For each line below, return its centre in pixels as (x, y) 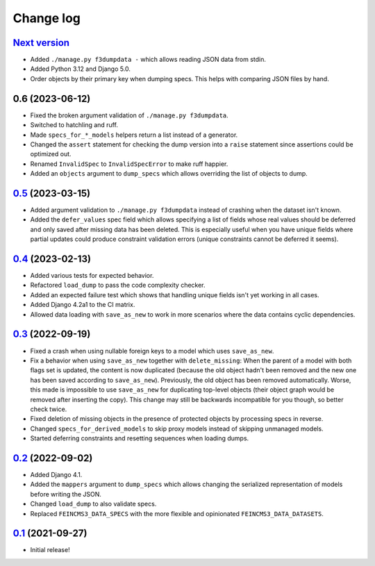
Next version (41, 43)
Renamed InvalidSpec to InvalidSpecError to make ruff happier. (129, 164)
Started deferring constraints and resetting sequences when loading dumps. (140, 438)
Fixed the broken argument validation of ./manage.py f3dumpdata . (129, 115)
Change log (47, 18)
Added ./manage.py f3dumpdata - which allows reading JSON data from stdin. (148, 60)
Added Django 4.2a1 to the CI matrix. (83, 305)
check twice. (49, 409)
